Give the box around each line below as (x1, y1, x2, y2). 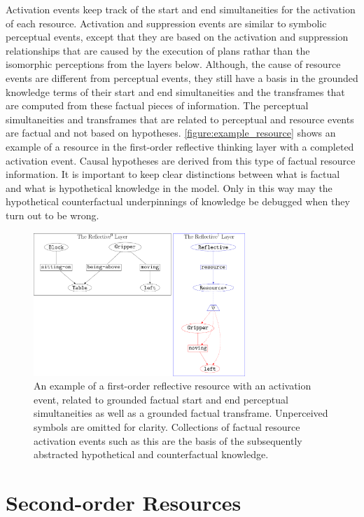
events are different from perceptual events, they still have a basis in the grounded (6, 70, 358, 85)
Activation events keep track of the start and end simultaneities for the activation (6, 2, 356, 16)
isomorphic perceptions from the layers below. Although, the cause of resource (6, 57, 341, 71)
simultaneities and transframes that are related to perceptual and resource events (6, 111, 354, 126)
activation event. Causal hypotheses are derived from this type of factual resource (6, 153, 356, 167)
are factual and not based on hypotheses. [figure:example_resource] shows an (6, 125, 336, 140)
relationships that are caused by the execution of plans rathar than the (6, 43, 310, 57)
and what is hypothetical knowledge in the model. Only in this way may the (6, 180, 332, 195)
